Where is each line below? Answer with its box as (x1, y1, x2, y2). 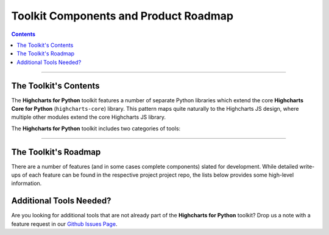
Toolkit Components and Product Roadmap (11, 9, 234, 23)
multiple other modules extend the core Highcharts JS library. (11, 113, 166, 121)
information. (11, 180, 42, 187)
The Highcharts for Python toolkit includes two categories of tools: (11, 125, 181, 132)
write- (299, 163, 315, 170)
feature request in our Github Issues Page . (11, 220, 118, 228)
